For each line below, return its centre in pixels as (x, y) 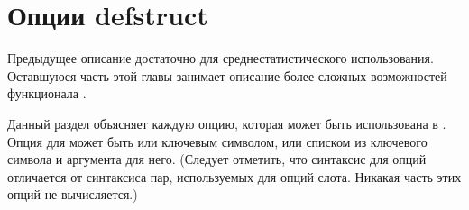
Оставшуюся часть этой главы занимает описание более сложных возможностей (227, 75)
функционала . (47, 93)
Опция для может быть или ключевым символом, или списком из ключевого (217, 141)
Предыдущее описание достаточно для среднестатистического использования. (221, 58)
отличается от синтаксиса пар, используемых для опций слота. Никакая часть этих (234, 176)
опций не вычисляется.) (73, 194)
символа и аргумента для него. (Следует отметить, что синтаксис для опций (217, 159)
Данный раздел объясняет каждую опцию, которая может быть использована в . (227, 123)
